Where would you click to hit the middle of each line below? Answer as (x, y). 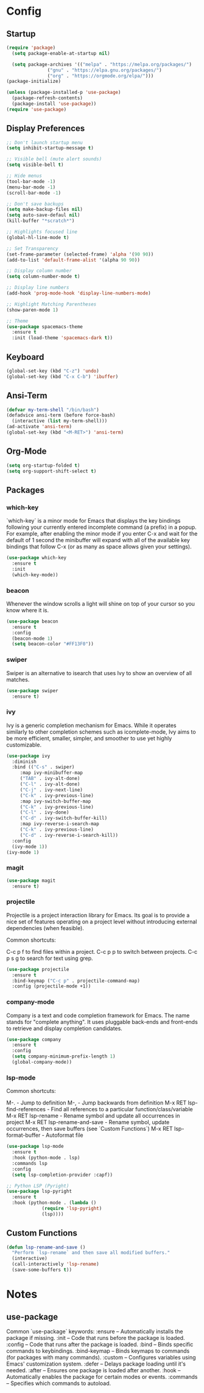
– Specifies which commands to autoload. (59, 1383)
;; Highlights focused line (42, 232)
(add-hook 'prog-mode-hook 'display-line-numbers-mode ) (79, 293)
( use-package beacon (33, 621)
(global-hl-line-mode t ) (38, 237)
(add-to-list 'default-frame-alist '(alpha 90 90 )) (73, 260)
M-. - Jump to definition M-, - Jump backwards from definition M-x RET (97, 1103)
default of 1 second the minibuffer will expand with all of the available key (98, 540)
